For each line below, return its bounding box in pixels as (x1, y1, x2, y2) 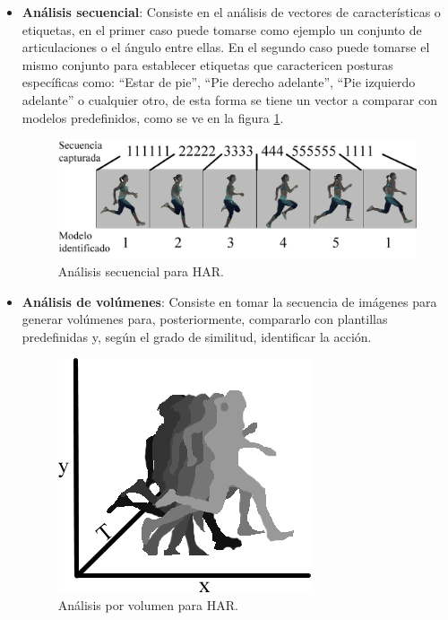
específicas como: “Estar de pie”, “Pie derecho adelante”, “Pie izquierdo (22, 73, 416, 92)
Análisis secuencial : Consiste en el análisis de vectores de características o (22, 3, 441, 21)
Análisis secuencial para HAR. (57, 262, 224, 281)
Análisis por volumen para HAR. (57, 595, 238, 614)
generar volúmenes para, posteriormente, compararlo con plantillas (22, 310, 388, 328)
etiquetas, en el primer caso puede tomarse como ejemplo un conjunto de (22, 20, 422, 39)
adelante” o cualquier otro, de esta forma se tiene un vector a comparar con (22, 90, 437, 109)
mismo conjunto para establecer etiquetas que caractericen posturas (22, 55, 393, 74)
